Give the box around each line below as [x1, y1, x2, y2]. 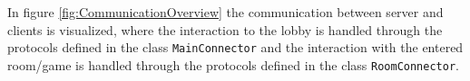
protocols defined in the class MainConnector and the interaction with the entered [7, 38, 464, 57]
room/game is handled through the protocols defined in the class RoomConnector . [7, 55, 459, 74]
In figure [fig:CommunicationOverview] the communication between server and [7, 3, 444, 21]
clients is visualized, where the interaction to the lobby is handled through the [7, 20, 443, 39]
